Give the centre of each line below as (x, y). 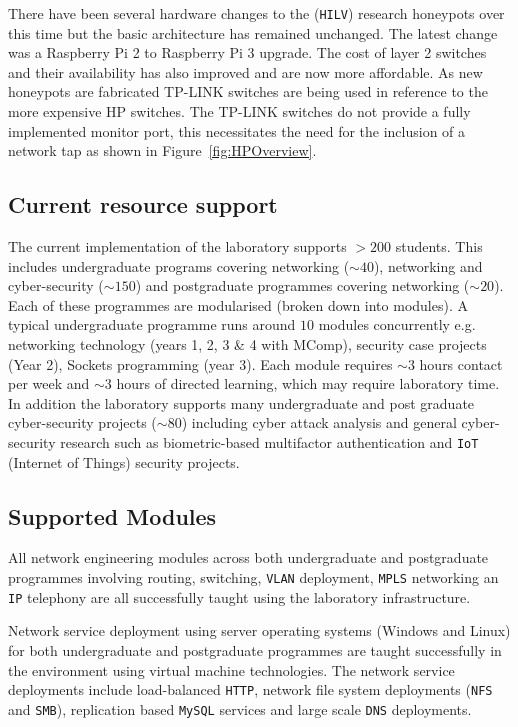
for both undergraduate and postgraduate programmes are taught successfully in (255, 649)
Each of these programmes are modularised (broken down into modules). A (238, 304)
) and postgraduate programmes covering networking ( (302, 285)
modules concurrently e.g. (397, 324)
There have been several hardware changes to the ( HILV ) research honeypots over (256, 13)
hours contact (461, 363)
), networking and (428, 265)
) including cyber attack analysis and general (319, 422)
